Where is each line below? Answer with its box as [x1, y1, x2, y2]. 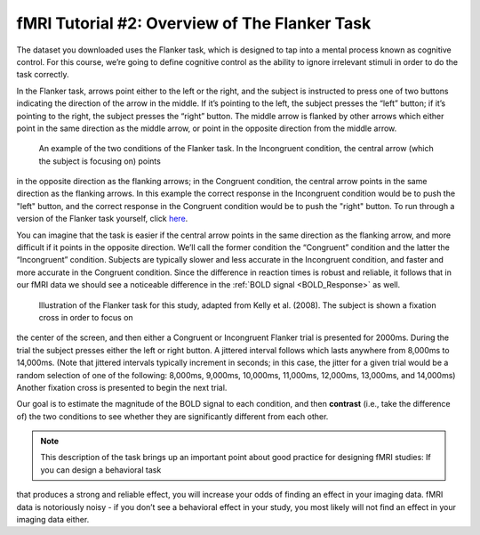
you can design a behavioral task [40, 464, 162, 475]
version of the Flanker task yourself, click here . [16, 214, 188, 224]
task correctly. [16, 69, 69, 80]
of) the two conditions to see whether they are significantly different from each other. [16, 410, 329, 422]
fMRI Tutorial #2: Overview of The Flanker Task [16, 13, 372, 33]
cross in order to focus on [38, 312, 133, 322]
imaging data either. [16, 515, 90, 525]
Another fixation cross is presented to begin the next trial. [16, 382, 228, 393]
